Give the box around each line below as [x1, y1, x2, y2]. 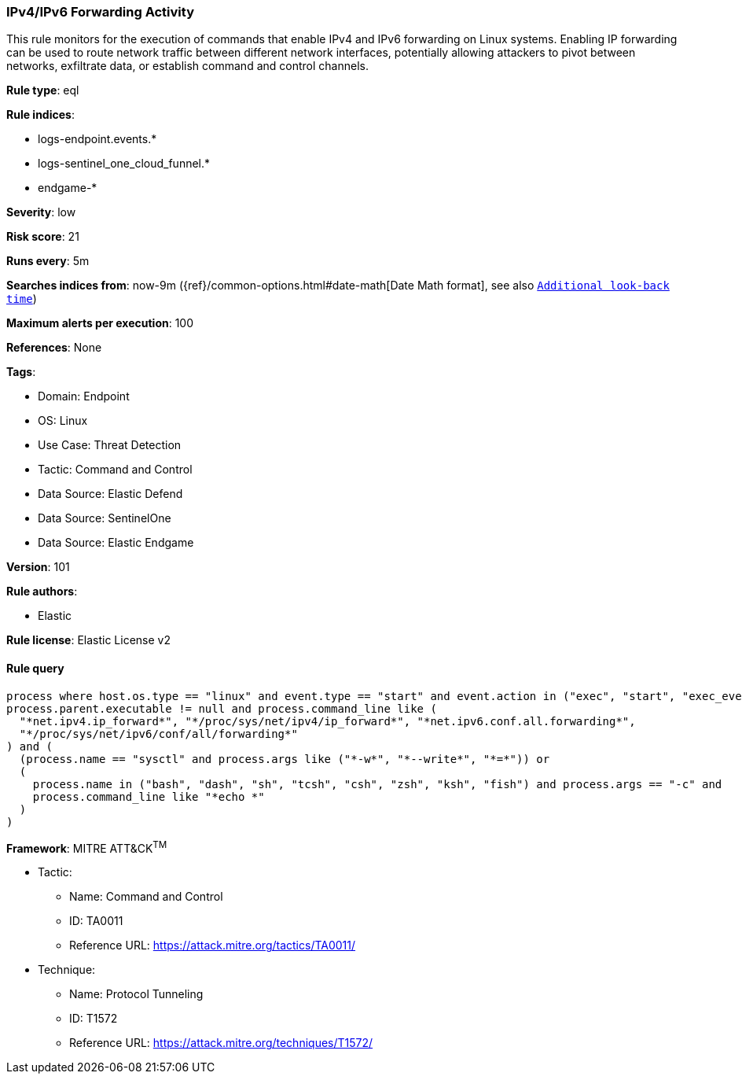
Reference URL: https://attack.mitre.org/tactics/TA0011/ [69, 938, 356, 953]
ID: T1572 [69, 1012, 118, 1026]
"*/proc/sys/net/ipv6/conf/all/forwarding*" [19, 727, 298, 740]
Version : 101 [6, 560, 70, 574]
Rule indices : [6, 108, 75, 122]
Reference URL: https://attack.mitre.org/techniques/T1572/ [69, 1036, 373, 1050]
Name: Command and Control [69, 890, 223, 904]
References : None [6, 341, 102, 355]
